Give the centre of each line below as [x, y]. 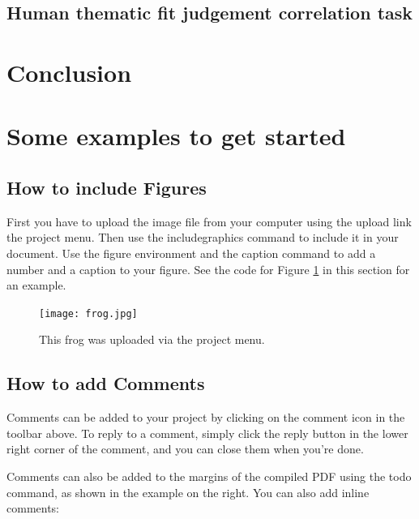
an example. [36, 285]
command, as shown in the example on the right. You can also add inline [188, 492]
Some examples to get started [176, 136]
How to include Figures [107, 187]
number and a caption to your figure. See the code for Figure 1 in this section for [208, 269]
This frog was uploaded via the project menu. [152, 339]
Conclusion [69, 72]
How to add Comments [106, 383]
